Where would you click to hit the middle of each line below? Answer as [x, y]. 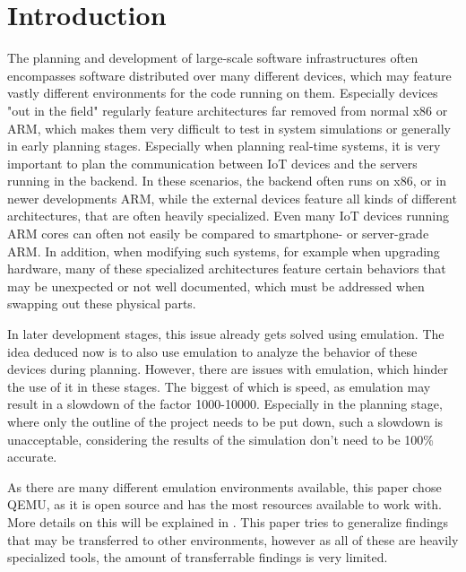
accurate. [32, 457]
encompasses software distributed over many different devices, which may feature [229, 75]
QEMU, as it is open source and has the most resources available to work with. [225, 504]
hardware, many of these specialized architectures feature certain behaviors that [227, 269]
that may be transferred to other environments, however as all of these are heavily [233, 539]
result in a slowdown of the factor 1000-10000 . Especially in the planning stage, [225, 404]
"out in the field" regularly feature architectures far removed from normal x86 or [228, 110]
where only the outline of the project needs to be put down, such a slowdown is [225, 421]
